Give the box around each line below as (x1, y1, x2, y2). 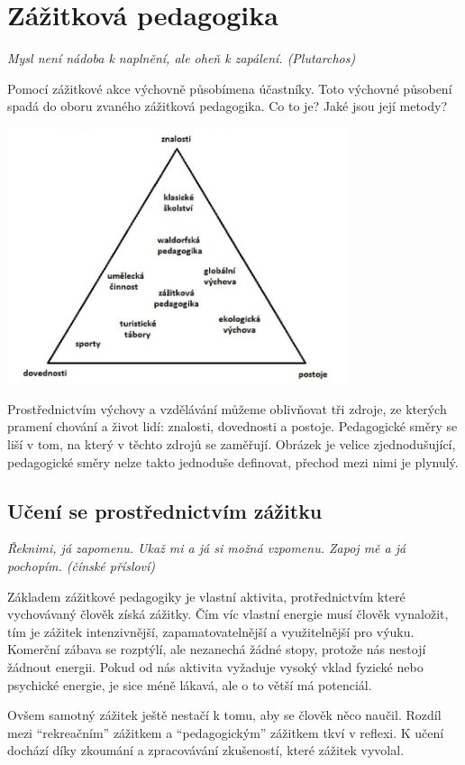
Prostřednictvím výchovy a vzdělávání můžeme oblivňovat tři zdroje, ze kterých (7, 399, 447, 418)
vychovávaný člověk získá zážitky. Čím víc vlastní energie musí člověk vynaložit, (7, 604, 449, 623)
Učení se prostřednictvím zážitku (7, 496, 323, 524)
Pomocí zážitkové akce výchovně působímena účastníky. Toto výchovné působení (7, 78, 452, 97)
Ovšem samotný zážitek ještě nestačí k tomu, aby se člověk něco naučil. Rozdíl (7, 705, 442, 724)
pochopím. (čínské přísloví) (7, 557, 156, 576)
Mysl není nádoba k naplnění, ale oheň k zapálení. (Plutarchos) (7, 49, 356, 68)
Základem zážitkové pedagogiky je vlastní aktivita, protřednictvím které (7, 586, 406, 605)
